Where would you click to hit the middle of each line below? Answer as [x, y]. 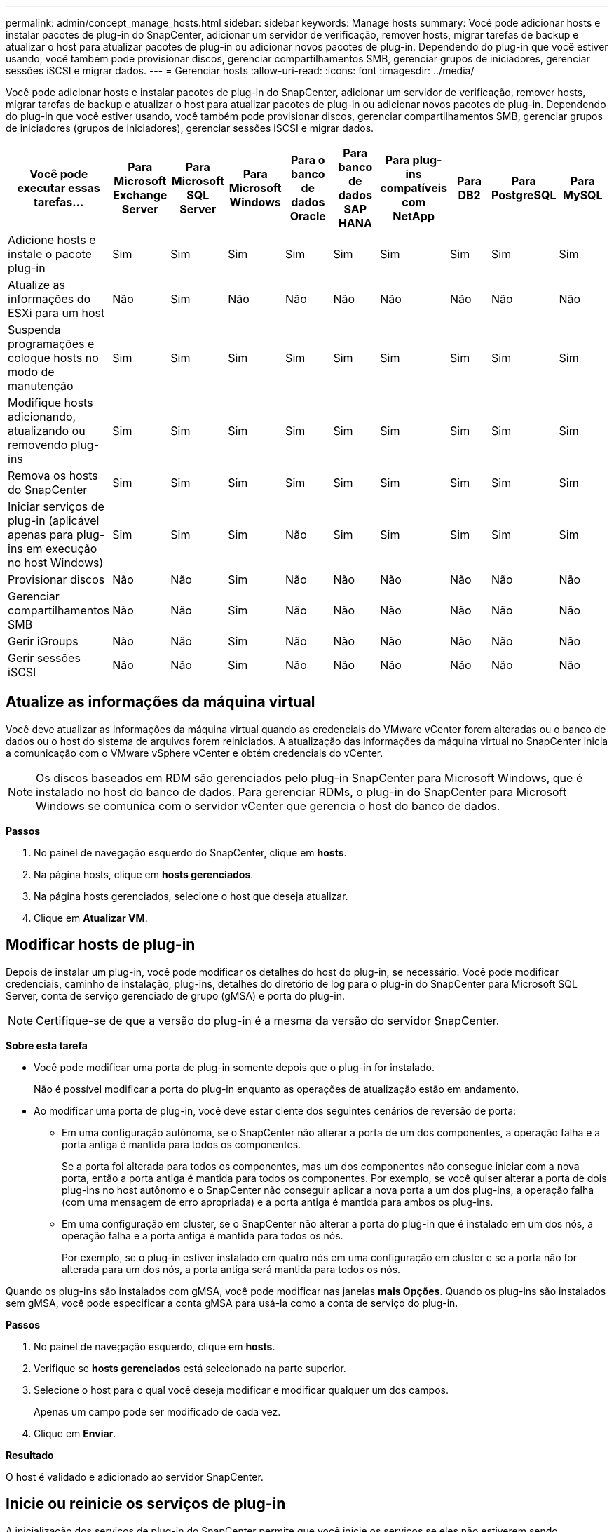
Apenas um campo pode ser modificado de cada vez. [157, 1411]
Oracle [308, 216]
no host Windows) [56, 563]
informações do [49, 299]
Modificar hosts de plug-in [101, 945]
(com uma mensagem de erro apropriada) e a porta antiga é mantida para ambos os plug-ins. [278, 1202]
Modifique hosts [50, 403]
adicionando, [42, 417]
